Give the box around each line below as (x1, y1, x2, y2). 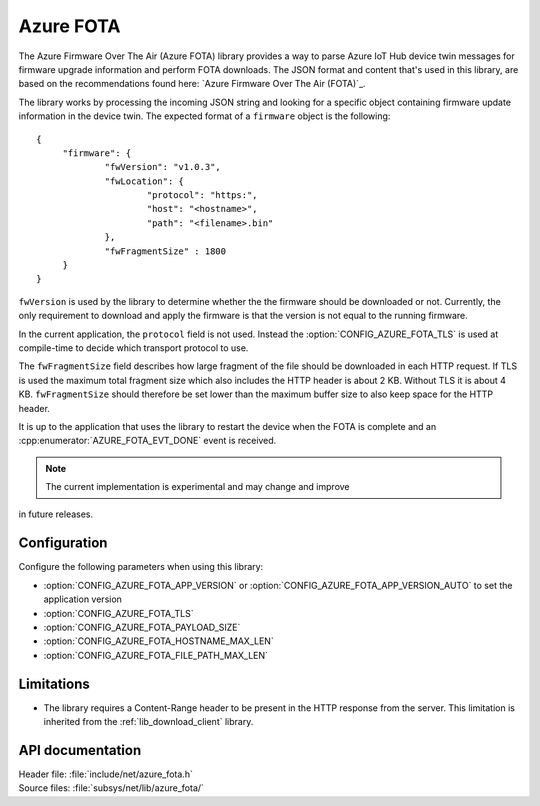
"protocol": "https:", (146, 190, 259, 201)
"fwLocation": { (104, 175, 185, 187)
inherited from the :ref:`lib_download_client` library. (43, 716, 254, 728)
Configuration (18, 535, 108, 552)
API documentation (18, 741, 142, 759)
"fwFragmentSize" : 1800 (104, 245, 227, 257)
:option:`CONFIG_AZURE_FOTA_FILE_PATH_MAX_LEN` (43, 649, 269, 661)
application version (43, 593, 122, 605)
